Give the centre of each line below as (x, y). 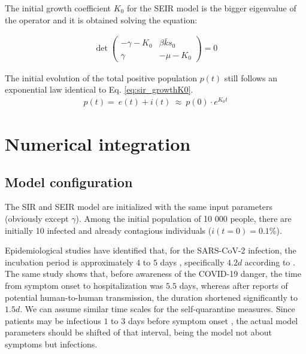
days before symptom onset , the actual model (213, 320)
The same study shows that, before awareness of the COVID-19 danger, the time (153, 274)
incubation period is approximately (69, 262)
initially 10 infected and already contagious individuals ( (108, 230)
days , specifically (192, 262)
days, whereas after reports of (234, 285)
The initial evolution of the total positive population (101, 77)
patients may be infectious (53, 320)
